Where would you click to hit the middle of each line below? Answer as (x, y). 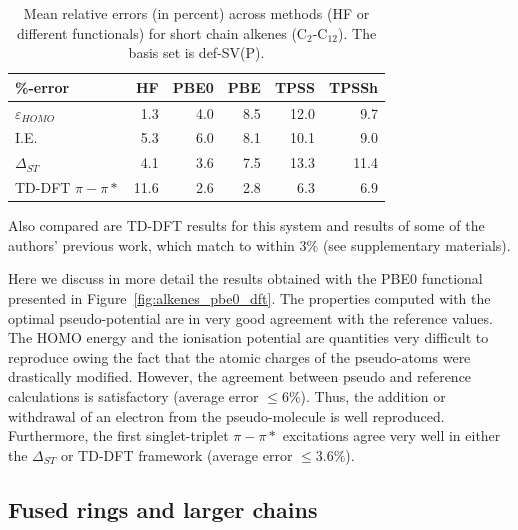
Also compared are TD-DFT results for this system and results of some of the (246, 225)
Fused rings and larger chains (163, 508)
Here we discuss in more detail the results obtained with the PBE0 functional (245, 278)
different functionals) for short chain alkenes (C (161, 32)
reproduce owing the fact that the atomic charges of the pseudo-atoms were (239, 356)
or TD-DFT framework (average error (176, 454)
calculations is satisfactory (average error (133, 396)
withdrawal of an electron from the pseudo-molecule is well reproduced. (226, 415)
